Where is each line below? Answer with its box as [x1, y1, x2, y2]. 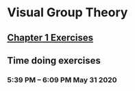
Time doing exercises [7, 54, 101, 66]
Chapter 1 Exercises [7, 32, 94, 43]
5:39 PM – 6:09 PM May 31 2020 [7, 75, 118, 84]
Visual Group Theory [7, 5, 128, 20]
